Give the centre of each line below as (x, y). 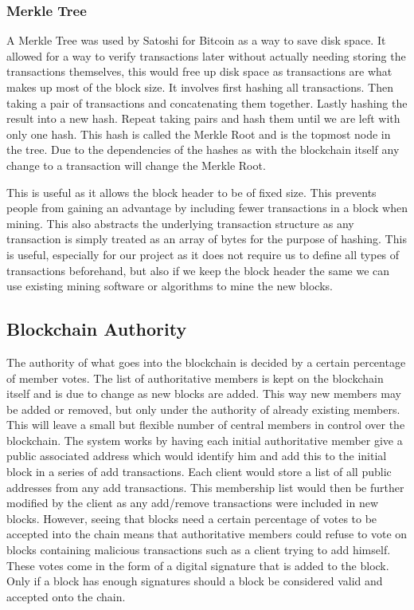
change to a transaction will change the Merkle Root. (136, 165)
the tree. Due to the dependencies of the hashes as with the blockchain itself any (203, 150)
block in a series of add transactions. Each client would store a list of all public (199, 472)
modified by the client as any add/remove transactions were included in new (192, 503)
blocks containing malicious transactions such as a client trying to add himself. (199, 550)
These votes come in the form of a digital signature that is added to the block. (198, 565)
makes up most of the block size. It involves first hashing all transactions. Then (200, 87)
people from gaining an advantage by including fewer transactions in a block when (207, 208)
